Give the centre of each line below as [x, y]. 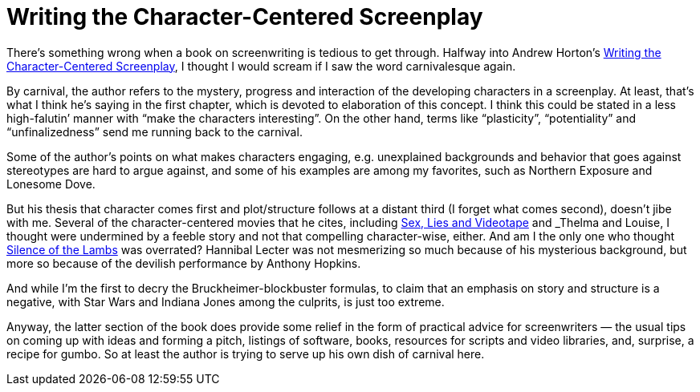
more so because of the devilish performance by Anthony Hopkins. [184, 263]
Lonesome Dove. [51, 184]
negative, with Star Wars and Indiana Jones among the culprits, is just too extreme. [226, 301]
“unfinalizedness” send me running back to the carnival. [155, 131]
